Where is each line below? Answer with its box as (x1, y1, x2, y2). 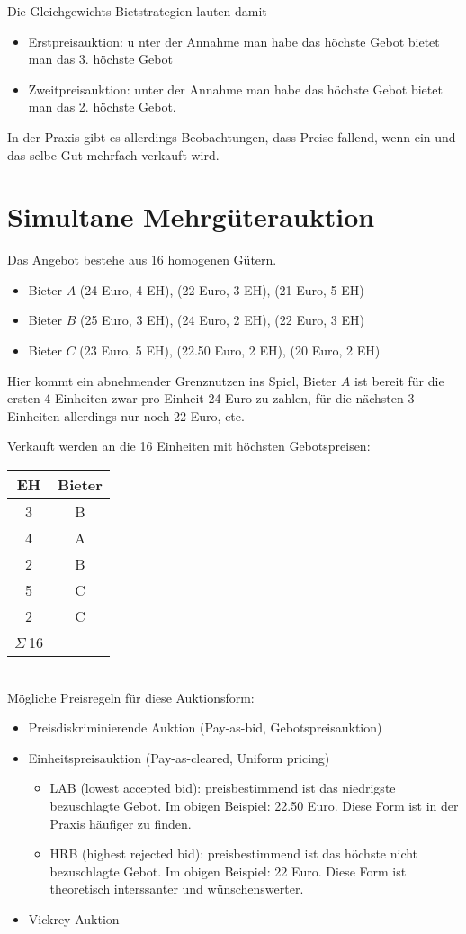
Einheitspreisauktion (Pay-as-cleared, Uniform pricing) (28, 748, 330, 767)
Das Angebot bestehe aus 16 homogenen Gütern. (7, 250, 277, 269)
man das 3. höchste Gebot (28, 49, 173, 68)
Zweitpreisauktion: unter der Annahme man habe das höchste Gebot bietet (28, 79, 443, 98)
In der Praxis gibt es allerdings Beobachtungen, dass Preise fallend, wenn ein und (7, 127, 456, 146)
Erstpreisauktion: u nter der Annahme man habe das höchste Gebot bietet (28, 31, 440, 50)
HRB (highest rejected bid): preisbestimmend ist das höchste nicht (49, 844, 418, 863)
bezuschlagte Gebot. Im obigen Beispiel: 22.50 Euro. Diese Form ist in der (49, 796, 459, 814)
